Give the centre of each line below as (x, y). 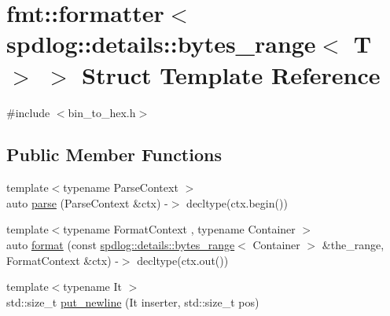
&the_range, (353, 245)
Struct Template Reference (231, 74)
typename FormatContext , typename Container (179, 229)
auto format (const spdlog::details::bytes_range (121, 245)
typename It (92, 287)
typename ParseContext (121, 187)
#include (28, 112)
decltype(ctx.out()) (183, 260)
